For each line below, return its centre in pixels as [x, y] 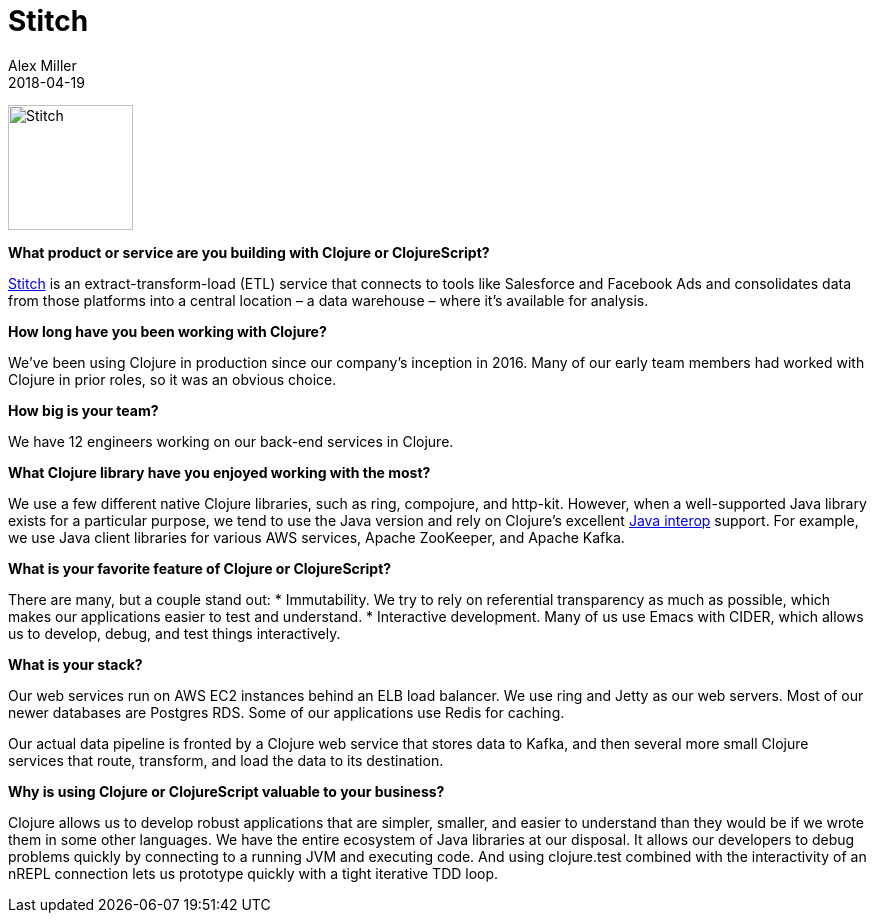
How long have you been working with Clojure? [167, 331]
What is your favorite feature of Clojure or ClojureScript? [200, 568]
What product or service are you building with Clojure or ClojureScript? [249, 252]
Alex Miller [42, 65]
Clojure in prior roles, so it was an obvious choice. [172, 379]
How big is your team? [83, 410]
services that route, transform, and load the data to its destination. [226, 760]
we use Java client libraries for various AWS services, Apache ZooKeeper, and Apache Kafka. [316, 537]
